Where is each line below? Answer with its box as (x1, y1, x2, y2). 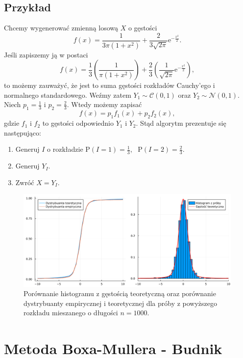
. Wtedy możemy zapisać (67, 99, 142, 110)
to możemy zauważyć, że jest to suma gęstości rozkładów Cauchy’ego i (4, 80, 215, 90)
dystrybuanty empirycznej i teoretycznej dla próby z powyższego (24, 298, 218, 308)
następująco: (4, 127, 41, 138)
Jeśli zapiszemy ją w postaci (4, 49, 88, 59)
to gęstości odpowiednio (42, 118, 114, 128)
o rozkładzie (47, 144, 83, 154)
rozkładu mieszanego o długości (24, 307, 118, 318)
